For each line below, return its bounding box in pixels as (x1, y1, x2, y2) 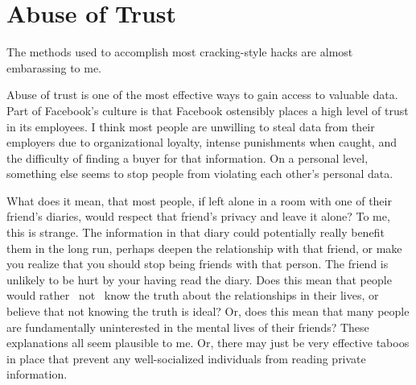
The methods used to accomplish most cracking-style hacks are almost (6, 43, 353, 60)
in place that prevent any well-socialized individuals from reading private (6, 350, 366, 366)
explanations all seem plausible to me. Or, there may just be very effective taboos (6, 334, 410, 351)
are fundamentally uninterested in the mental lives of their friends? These (6, 318, 369, 335)
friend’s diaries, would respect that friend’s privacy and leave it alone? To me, (6, 208, 390, 225)
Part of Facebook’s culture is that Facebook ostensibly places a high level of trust (6, 101, 409, 118)
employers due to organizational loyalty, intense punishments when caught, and (6, 134, 397, 151)
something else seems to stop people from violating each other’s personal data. (6, 165, 393, 182)
